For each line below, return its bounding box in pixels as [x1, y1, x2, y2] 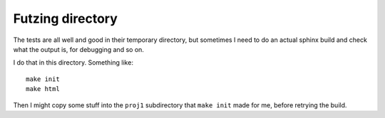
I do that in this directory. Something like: [13, 58, 133, 67]
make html [26, 85, 60, 93]
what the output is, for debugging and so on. [13, 45, 144, 53]
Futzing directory [13, 11, 118, 26]
